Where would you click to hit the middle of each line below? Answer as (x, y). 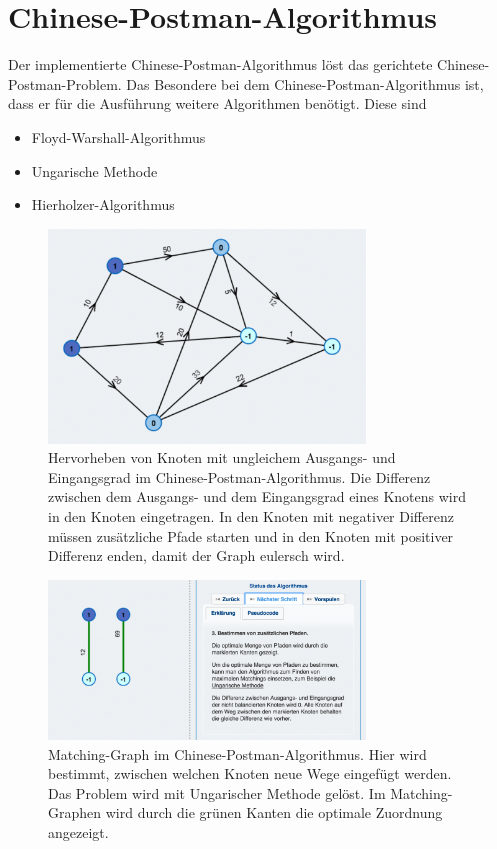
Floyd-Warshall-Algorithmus (118, 136)
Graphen (75, 812)
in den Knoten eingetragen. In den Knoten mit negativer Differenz (251, 515)
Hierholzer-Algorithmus (103, 204)
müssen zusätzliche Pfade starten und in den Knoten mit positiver (251, 535)
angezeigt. (78, 831)
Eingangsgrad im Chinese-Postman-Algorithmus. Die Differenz (239, 476)
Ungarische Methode (94, 170)
